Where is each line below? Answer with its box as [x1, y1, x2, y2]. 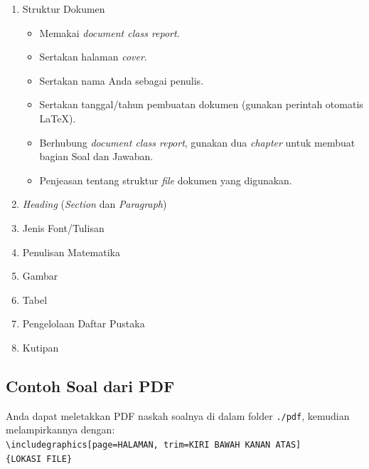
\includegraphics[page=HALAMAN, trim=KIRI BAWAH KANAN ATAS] [6, 439, 301, 450]
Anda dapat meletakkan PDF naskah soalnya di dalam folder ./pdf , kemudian [6, 408, 350, 423]
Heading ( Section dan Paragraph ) [22, 196, 167, 211]
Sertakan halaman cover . [39, 49, 147, 64]
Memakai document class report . [39, 25, 180, 40]
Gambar [22, 268, 58, 283]
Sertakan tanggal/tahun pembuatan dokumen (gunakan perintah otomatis [39, 97, 363, 112]
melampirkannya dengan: [6, 422, 115, 437]
